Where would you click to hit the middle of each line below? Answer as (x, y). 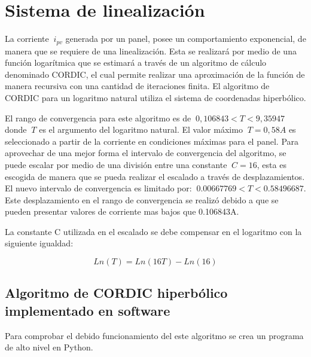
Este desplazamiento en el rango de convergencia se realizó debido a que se (142, 199)
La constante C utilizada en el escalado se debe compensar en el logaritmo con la (153, 231)
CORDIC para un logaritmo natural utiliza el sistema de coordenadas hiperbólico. (155, 97)
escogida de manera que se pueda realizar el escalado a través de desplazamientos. (155, 176)
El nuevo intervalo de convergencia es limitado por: (98, 188)
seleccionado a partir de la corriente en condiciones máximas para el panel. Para (152, 141)
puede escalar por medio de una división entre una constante (116, 164)
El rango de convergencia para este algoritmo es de (98, 118)
